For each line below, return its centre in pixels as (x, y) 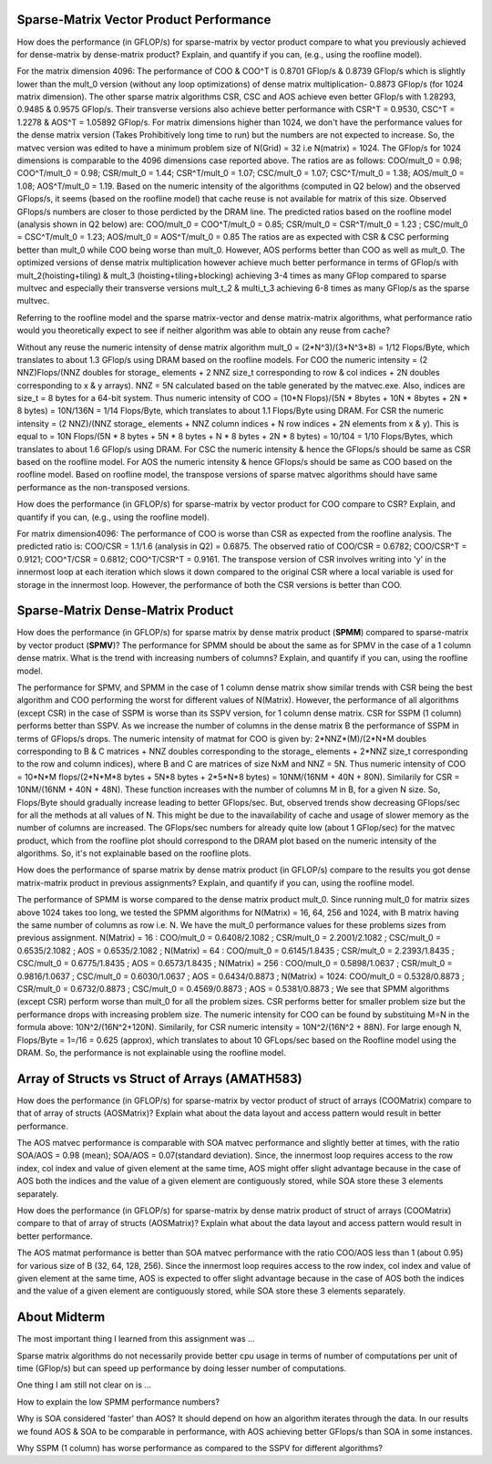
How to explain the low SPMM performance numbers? (118, 1402)
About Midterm (61, 1317)
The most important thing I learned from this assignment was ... (136, 1339)
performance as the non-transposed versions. (103, 487)
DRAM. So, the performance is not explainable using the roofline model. (151, 1052)
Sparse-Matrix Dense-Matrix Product (125, 611)
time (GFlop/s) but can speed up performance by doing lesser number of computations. (181, 1368)
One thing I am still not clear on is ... (84, 1385)
